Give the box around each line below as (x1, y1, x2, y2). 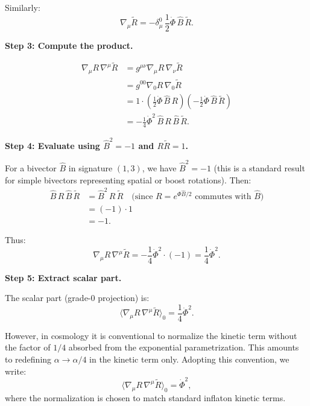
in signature (68, 161, 113, 174)
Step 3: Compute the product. (5, 39, 133, 51)
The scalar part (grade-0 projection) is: (5, 291, 150, 304)
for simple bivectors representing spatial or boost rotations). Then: (5, 173, 251, 186)
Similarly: (5, 1, 40, 13)
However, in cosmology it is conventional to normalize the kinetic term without (5, 329, 297, 341)
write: (5, 364, 27, 377)
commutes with (195, 192, 251, 201)
